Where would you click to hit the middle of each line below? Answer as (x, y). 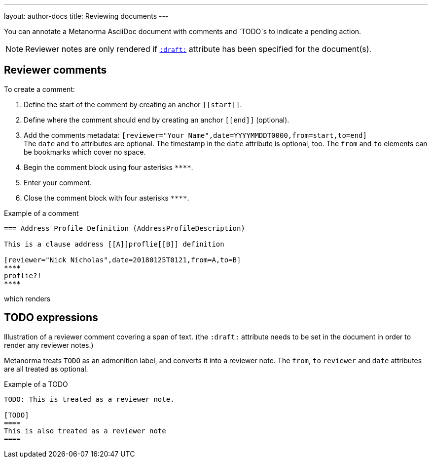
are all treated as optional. (46, 369)
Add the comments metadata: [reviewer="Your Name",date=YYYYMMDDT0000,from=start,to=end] (195, 135)
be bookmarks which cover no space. (85, 152)
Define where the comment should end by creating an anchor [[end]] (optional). (157, 120)
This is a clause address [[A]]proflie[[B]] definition (114, 244)
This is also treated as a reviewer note (85, 431)
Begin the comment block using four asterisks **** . (108, 167)
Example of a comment (41, 213)
